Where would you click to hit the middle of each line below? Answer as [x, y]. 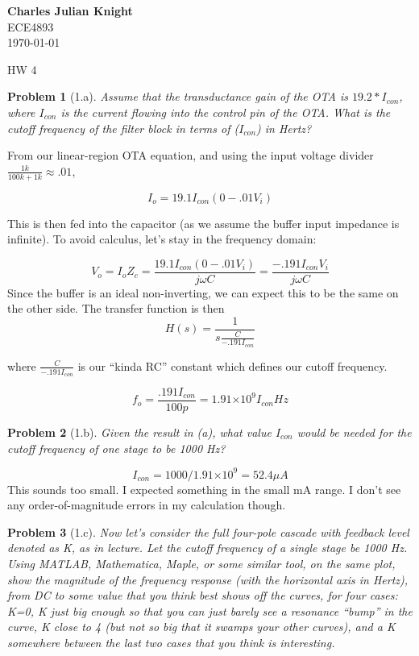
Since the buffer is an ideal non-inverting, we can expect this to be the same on [203, 292]
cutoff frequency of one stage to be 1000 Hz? [116, 448]
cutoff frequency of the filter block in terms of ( [123, 128]
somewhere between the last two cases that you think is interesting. [171, 642]
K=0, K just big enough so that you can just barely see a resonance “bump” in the [210, 610]
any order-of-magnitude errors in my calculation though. [147, 505]
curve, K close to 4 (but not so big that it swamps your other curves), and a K [201, 627]
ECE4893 [31, 26]
